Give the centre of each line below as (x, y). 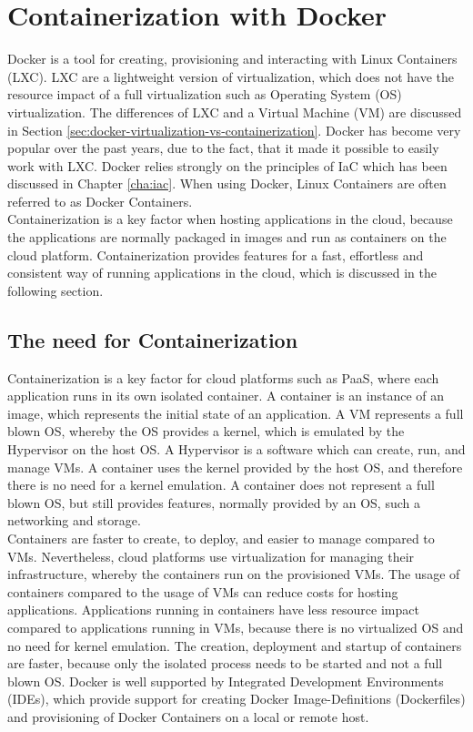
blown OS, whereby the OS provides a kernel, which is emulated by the (206, 431)
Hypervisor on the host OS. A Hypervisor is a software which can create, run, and (236, 449)
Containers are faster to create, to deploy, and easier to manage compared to (221, 538)
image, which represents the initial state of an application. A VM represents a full (236, 413)
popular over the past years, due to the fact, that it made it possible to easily (223, 148)
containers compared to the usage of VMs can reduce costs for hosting (203, 591)
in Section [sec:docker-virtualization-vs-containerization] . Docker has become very (234, 130)
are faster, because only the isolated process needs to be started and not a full (225, 663)
